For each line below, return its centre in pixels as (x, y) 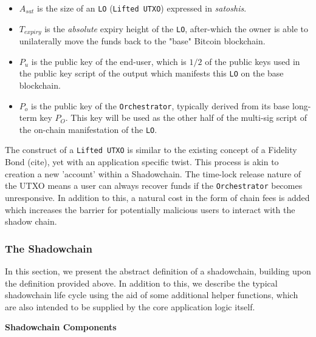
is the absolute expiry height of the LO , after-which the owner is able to (177, 28)
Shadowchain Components (61, 327)
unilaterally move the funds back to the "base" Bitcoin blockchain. (142, 41)
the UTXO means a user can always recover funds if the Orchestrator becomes (154, 186)
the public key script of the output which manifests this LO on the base (151, 73)
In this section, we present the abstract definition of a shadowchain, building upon (158, 271)
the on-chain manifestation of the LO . (88, 129)
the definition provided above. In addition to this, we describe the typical (141, 283)
